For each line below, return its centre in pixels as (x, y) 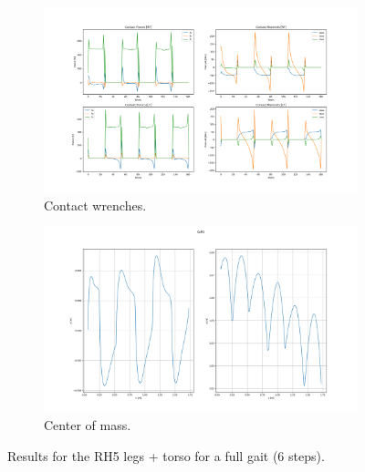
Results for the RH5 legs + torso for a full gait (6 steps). (166, 455)
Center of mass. (88, 425)
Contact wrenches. (95, 205)
